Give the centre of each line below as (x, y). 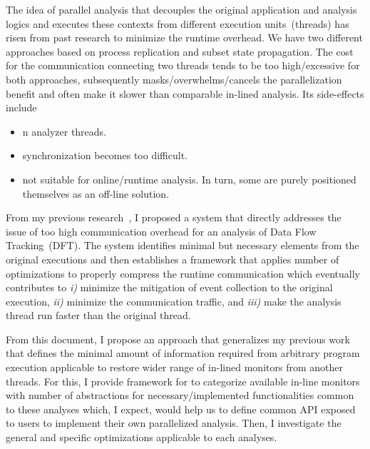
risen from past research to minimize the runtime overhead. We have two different (184, 37)
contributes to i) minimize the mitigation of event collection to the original (169, 287)
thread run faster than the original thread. (98, 315)
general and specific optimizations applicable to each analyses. (142, 437)
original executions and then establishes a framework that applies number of (173, 259)
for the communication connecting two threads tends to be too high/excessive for (183, 65)
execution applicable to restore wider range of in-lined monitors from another (174, 367)
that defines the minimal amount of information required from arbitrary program (183, 353)
